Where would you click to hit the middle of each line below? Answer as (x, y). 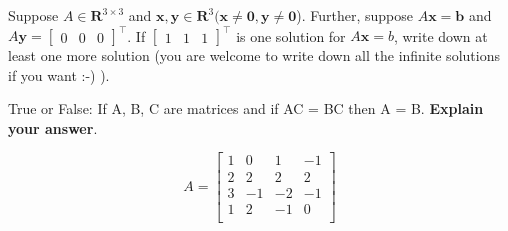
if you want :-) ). (59, 74)
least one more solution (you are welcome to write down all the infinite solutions (254, 55)
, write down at (440, 35)
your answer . (53, 127)
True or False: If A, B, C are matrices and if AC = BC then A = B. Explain (246, 108)
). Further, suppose (355, 15)
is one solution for (291, 35)
